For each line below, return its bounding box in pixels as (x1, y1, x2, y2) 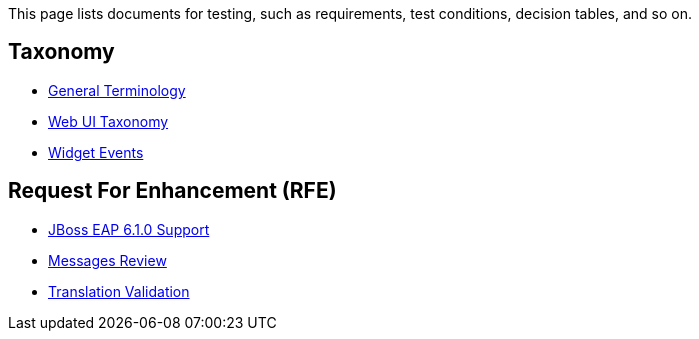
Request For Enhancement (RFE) (8, 178, 337, 204)
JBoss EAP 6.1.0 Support (48, 220, 210, 238)
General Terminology (48, 81, 186, 99)
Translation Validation (48, 282, 190, 300)
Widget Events (48, 143, 144, 161)
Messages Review (48, 251, 167, 269)
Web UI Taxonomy (48, 112, 169, 130)
